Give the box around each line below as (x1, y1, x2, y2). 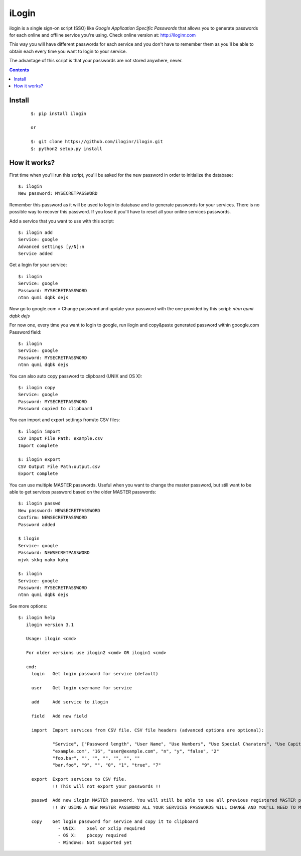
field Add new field (31, 713, 87, 719)
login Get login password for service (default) (31, 671, 159, 677)
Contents (9, 67, 30, 73)
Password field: (9, 329, 42, 335)
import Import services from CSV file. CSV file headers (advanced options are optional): (31, 727, 264, 733)
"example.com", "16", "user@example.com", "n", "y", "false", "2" (52, 748, 219, 754)
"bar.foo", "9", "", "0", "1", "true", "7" (52, 762, 162, 768)
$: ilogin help (18, 615, 56, 621)
